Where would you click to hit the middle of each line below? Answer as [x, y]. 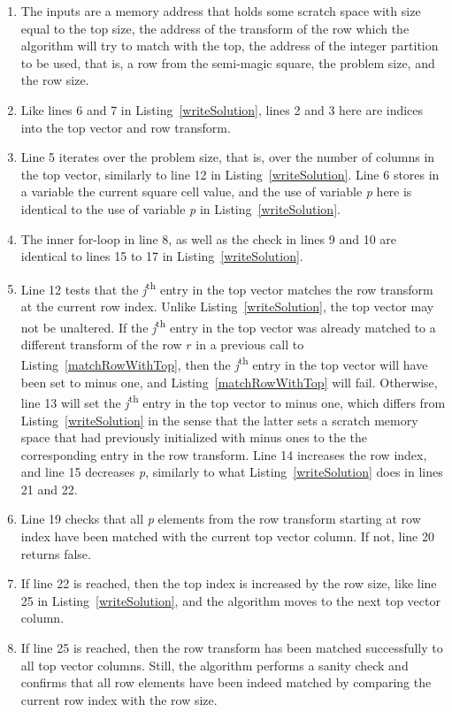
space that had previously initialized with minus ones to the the [194, 437]
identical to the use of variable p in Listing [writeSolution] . [180, 208]
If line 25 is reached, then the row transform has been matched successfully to [232, 648]
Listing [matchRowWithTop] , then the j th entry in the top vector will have [224, 364]
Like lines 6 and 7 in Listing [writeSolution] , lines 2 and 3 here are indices [222, 109]
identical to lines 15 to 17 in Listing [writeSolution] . [162, 256]
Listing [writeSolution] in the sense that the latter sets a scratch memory [219, 420]
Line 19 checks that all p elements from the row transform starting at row [221, 519]
